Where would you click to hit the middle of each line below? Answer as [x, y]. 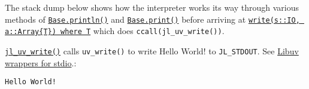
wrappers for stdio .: [41, 62]
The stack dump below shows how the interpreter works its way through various [152, 7]
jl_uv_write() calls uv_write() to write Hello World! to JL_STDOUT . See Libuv [152, 50]
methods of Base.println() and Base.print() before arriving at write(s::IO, [152, 19]
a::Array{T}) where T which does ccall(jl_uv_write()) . [115, 31]
